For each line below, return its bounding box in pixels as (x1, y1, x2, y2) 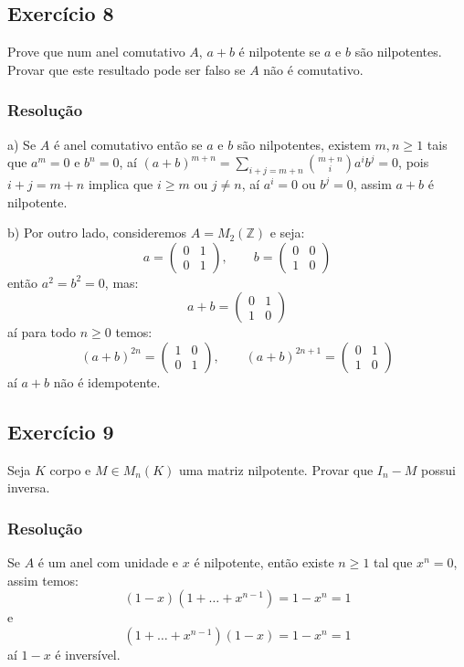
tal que (374, 553, 413, 572)
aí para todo (7, 323, 77, 342)
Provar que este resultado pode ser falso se (7, 59, 246, 79)
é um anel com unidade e (37, 553, 179, 572)
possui (421, 460, 456, 479)
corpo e (49, 460, 91, 479)
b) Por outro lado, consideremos (7, 223, 187, 242)
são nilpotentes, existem (237, 134, 371, 154)
